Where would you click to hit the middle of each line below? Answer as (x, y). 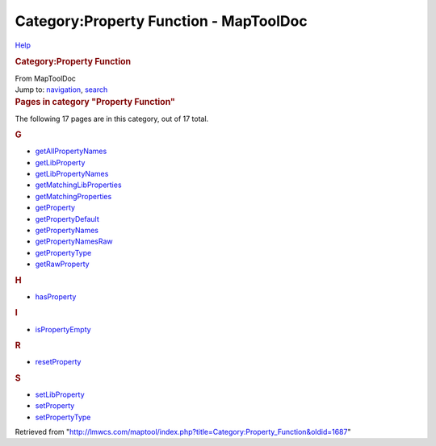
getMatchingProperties (73, 196)
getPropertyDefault (67, 219)
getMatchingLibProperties (78, 185)
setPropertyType (63, 417)
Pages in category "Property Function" (95, 102)
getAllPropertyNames (71, 151)
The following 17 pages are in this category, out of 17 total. (112, 119)
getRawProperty (62, 264)
